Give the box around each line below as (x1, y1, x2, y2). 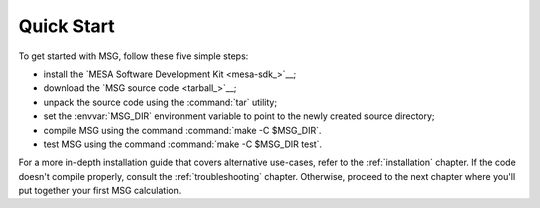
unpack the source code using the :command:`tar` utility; (43, 96, 278, 108)
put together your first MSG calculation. (18, 185, 182, 197)
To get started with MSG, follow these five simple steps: (18, 50, 249, 62)
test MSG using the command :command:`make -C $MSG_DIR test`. (43, 138, 323, 150)
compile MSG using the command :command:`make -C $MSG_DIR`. (43, 124, 322, 136)
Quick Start (18, 15, 115, 37)
